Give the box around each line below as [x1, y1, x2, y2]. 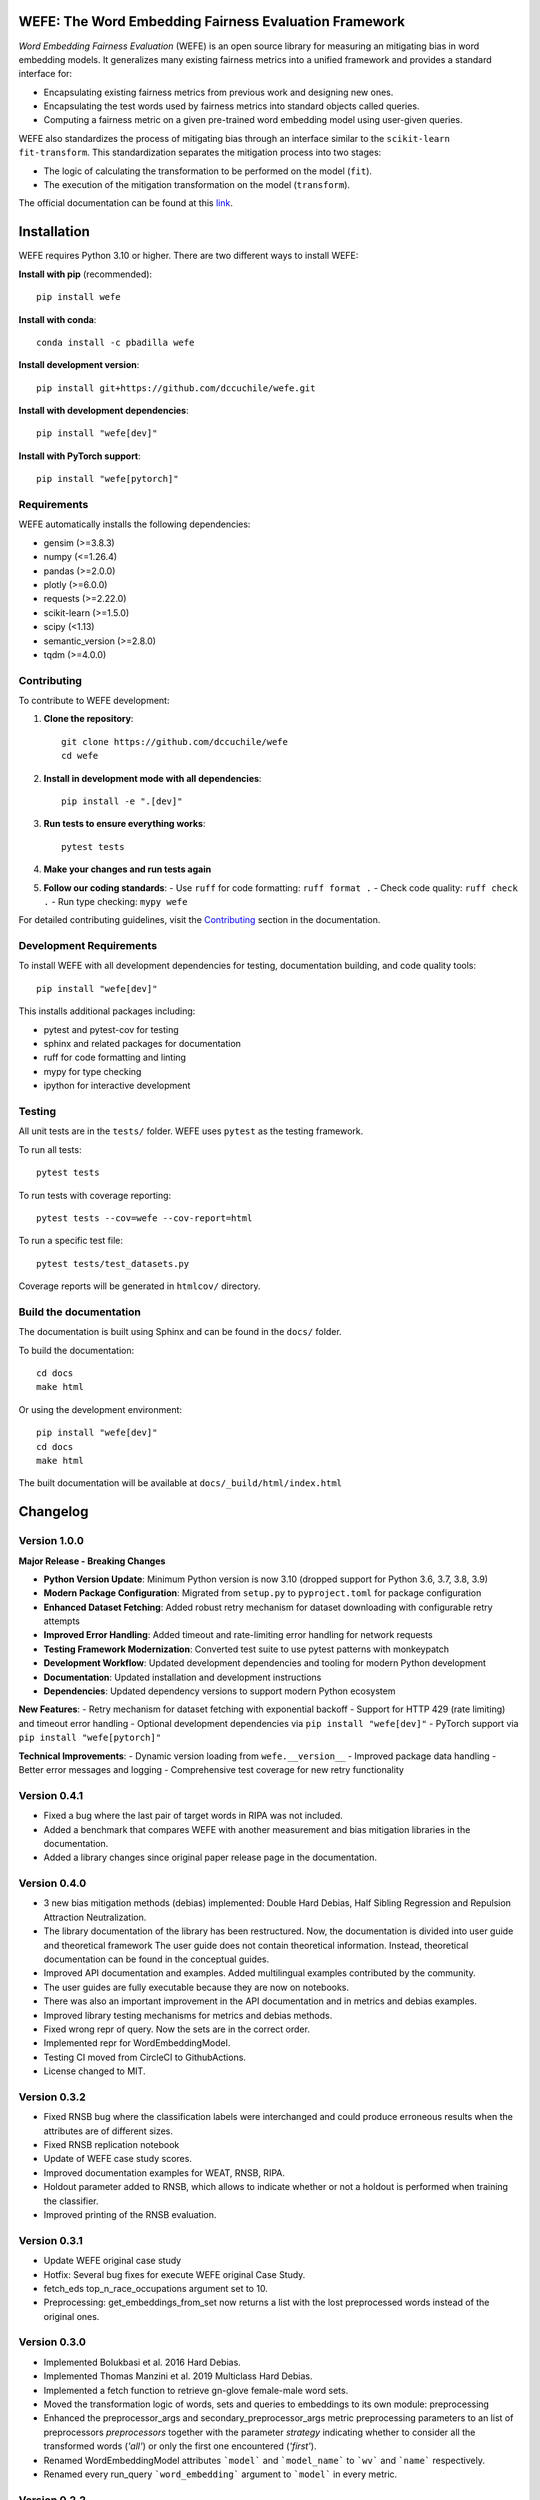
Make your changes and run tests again [43, 863, 212, 875]
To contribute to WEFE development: [18, 695, 170, 707]
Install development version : [18, 359, 140, 371]
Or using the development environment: [18, 1403, 183, 1415]
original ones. [43, 2310, 100, 2322]
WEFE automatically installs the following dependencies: [18, 518, 251, 530]
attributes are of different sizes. [43, 2125, 174, 2137]
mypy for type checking [43, 1065, 142, 1077]
